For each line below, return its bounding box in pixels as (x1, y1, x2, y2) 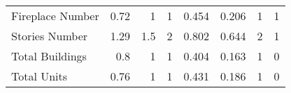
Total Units (11, 68, 68, 84)
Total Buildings (11, 48, 87, 64)
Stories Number (11, 28, 88, 44)
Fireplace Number (11, 8, 99, 24)
